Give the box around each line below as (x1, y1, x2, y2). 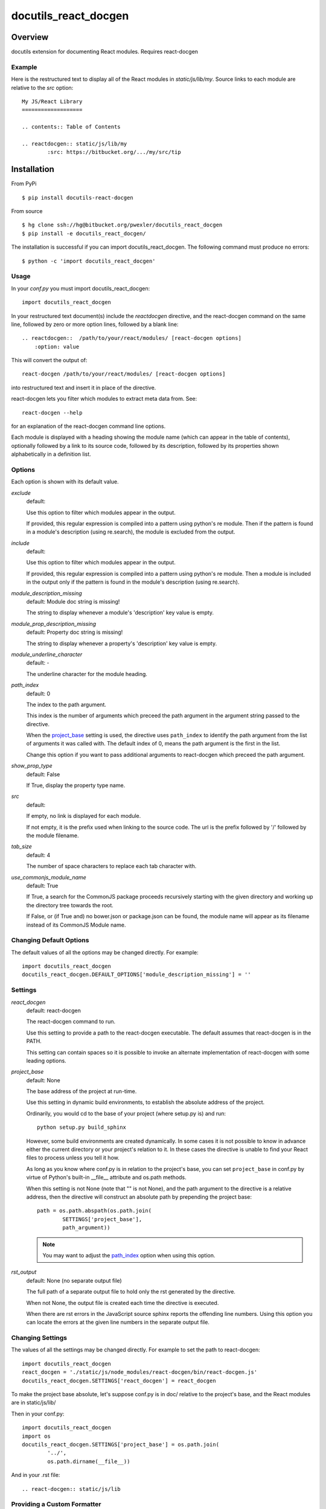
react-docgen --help (22, 409, 83, 416)
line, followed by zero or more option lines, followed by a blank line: (11, 321, 179, 328)
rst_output (11, 1268, 37, 1276)
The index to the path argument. (26, 701, 107, 708)
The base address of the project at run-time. (26, 1088, 137, 1095)
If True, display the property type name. (26, 782, 126, 789)
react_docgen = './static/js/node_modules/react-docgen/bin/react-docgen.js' (22, 1369, 258, 1376)
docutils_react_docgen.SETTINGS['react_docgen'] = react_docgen (22, 1377, 217, 1384)
